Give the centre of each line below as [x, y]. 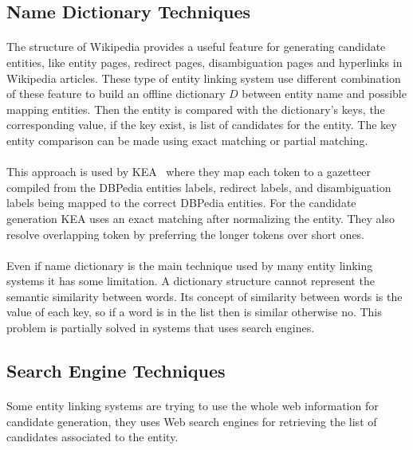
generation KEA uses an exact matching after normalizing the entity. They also [201, 218]
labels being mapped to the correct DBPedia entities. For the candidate [181, 203]
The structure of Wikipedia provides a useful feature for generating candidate [196, 47]
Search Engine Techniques [116, 371]
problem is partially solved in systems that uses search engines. [161, 328]
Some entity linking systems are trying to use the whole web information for [193, 406]
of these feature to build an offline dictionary [116, 94]
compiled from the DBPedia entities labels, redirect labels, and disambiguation [199, 187]
